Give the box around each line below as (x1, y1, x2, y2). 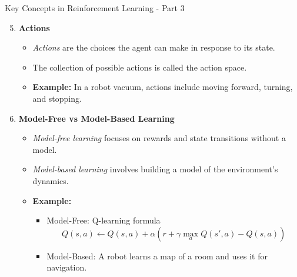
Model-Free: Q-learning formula (46, 214, 161, 226)
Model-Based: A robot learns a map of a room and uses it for (46, 249, 268, 262)
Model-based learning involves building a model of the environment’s (32, 163, 278, 175)
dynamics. (32, 174, 69, 186)
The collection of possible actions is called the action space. (32, 61, 247, 73)
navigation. (46, 261, 87, 273)
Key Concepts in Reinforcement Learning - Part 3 (5, 2, 185, 14)
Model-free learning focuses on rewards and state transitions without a (32, 132, 286, 144)
